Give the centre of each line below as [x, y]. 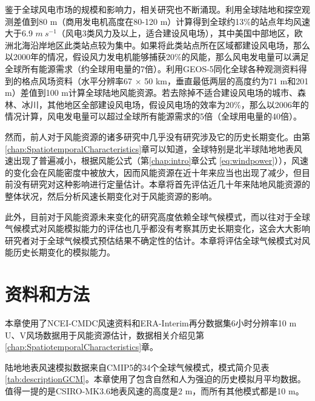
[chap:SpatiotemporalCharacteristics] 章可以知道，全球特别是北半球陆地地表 [150, 148]
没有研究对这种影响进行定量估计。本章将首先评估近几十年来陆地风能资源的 [161, 184]
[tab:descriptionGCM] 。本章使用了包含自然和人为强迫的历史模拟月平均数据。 [155, 379]
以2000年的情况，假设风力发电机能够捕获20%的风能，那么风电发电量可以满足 [157, 57]
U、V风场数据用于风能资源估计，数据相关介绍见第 [104, 335]
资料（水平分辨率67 [94, 80]
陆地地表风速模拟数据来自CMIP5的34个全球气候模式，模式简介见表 [137, 367]
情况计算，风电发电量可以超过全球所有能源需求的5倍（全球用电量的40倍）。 [153, 116]
